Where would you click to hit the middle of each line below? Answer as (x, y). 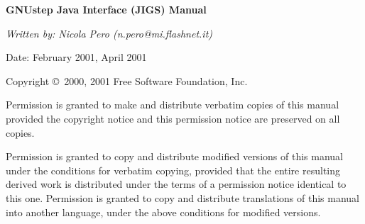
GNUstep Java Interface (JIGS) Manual (106, 9)
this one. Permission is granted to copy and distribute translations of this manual (182, 197)
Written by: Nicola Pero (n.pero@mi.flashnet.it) (109, 33)
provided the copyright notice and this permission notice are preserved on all (173, 118)
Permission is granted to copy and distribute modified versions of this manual (174, 156)
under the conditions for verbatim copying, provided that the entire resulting (173, 170)
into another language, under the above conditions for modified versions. (163, 212)
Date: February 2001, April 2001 (76, 57)
